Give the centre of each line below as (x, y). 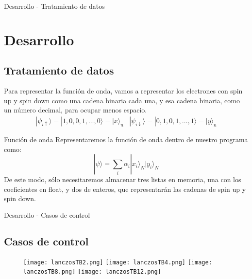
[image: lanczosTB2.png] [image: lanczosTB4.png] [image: (118, 262)
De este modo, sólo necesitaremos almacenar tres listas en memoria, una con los (123, 179)
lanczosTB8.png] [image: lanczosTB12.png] (92, 272)
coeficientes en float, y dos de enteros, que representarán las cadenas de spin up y (125, 189)
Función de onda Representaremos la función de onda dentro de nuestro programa (126, 139)
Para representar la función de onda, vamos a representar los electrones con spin (123, 91)
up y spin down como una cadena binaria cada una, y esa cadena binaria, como (122, 100)
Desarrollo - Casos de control (47, 214)
